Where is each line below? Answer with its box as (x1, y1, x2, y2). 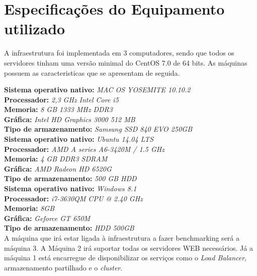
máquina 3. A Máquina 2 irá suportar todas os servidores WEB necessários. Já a (4, 242, 253, 253)
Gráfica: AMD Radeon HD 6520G (4, 163, 112, 174)
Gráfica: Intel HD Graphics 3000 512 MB (4, 114, 135, 124)
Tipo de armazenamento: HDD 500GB (4, 223, 134, 233)
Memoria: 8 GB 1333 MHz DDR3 (4, 104, 113, 115)
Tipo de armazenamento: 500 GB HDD (4, 173, 137, 184)
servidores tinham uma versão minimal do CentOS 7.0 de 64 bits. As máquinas (4, 57, 247, 68)
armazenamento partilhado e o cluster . (4, 262, 123, 272)
